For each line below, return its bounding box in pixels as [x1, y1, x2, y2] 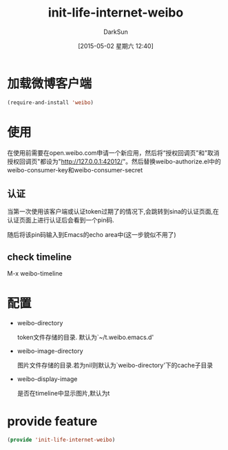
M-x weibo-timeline [7, 269, 63, 278]
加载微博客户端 [7, 76, 92, 91]
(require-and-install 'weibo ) [7, 99, 94, 106]
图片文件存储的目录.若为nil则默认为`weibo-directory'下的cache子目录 [17, 361, 214, 369]
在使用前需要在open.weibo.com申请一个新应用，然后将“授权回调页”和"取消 [7, 148, 220, 156]
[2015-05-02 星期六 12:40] [78, 41, 154, 50]
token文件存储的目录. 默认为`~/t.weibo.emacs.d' [17, 333, 154, 342]
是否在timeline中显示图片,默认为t [17, 389, 110, 398]
